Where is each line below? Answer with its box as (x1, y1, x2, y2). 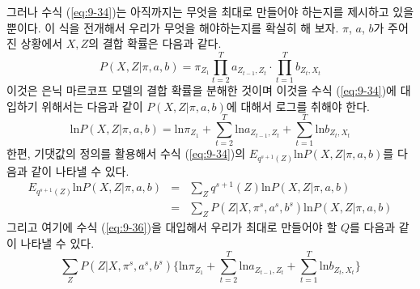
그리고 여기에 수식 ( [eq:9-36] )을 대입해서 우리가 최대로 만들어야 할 (6, 219, 337, 236)
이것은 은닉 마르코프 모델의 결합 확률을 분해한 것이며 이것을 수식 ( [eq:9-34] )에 (6, 81, 397, 98)
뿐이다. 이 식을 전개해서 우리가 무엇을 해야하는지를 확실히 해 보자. (6, 19, 339, 36)
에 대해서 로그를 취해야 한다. (226, 97, 370, 114)
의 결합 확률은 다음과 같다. (88, 35, 222, 52)
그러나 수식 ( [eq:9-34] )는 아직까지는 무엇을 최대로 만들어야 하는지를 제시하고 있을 (6, 3, 414, 19)
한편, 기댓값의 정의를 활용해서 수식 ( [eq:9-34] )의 (6, 145, 246, 162)
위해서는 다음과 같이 (41, 97, 143, 114)
